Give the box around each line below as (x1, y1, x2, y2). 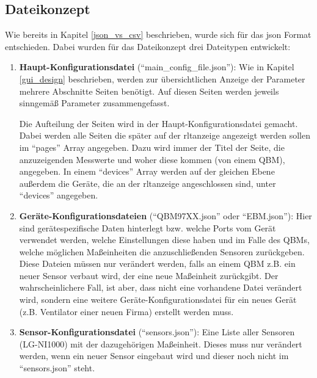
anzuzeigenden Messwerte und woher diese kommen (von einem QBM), (19, 153, 285, 165)
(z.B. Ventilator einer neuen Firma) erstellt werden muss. (19, 305, 234, 318)
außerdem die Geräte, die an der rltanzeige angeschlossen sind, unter (19, 176, 276, 189)
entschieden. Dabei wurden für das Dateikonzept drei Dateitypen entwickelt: (5, 40, 291, 53)
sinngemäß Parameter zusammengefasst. (19, 96, 170, 109)
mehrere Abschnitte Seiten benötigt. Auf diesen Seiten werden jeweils (19, 84, 279, 97)
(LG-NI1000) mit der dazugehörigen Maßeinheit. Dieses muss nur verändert (19, 337, 302, 350)
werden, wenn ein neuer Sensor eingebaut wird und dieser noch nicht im (19, 349, 289, 362)
